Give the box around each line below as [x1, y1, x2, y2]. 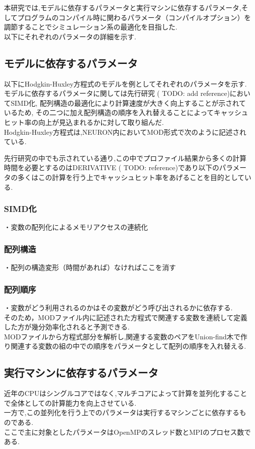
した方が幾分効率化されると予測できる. [4, 322, 130, 332]
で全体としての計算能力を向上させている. [4, 397, 137, 408]
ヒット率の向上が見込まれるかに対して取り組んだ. [4, 117, 164, 127]
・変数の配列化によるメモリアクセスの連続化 [4, 222, 148, 232]
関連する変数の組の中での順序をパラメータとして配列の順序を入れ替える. [10, 341, 246, 351]
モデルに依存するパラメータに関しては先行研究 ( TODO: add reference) [4, 88, 230, 98]
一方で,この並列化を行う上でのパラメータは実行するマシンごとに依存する [4, 407, 239, 418]
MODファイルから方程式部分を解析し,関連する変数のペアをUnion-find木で [4, 331, 241, 341]
